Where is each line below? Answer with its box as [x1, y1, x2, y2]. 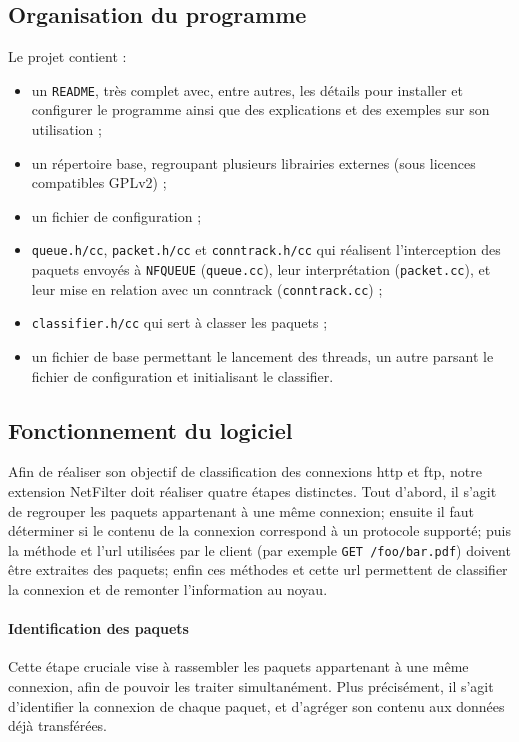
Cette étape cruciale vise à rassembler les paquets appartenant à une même [8, 656, 469, 677]
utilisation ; [31, 119, 102, 140]
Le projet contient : [8, 46, 127, 67]
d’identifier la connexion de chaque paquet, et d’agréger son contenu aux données [8, 695, 505, 716]
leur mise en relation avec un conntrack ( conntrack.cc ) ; [31, 278, 383, 299]
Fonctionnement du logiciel [8, 414, 293, 445]
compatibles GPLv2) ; [31, 172, 167, 193]
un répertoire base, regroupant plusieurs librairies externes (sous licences [31, 152, 476, 173]
